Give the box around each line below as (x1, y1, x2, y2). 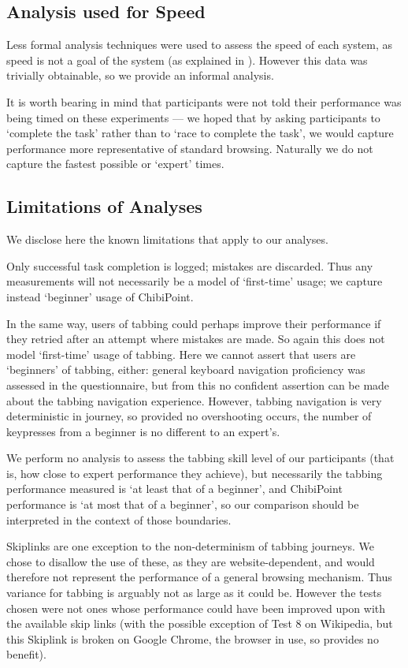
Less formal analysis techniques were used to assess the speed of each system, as (6, 36, 393, 53)
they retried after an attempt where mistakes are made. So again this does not (6, 330, 385, 347)
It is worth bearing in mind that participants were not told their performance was (6, 93, 402, 110)
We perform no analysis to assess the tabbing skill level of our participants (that (6, 450, 395, 466)
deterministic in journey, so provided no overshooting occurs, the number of (6, 408, 372, 424)
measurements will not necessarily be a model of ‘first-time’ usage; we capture (6, 273, 383, 289)
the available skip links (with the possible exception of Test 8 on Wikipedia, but (6, 615, 393, 632)
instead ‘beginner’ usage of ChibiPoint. (6, 288, 194, 304)
